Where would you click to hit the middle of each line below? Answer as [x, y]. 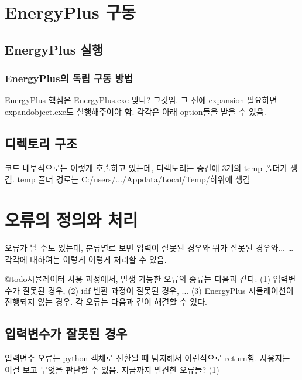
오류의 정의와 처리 [71, 220]
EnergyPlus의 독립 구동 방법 [69, 78]
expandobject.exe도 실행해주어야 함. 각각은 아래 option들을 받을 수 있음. [135, 111]
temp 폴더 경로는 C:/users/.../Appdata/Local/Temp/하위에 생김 [134, 179]
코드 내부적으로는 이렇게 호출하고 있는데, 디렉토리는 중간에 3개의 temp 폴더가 [146, 167]
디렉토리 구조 [41, 143]
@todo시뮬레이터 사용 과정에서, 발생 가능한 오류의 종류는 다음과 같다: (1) [138, 279]
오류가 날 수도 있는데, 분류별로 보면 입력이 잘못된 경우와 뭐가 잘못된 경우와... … [149, 248]
